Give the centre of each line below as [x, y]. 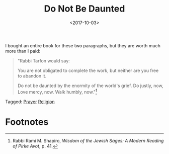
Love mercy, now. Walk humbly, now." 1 [57, 91]
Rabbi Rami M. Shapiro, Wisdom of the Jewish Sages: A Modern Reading [88, 140]
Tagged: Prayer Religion [30, 102]
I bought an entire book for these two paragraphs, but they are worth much [83, 45]
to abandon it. [32, 75]
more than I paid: [23, 51]
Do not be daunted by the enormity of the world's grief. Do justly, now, [90, 86]
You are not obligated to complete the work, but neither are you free [88, 70]
